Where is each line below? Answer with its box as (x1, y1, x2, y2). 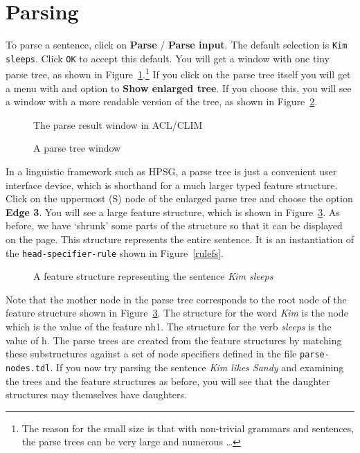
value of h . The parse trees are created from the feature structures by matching (6, 332, 342, 347)
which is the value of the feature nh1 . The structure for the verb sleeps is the (6, 319, 332, 334)
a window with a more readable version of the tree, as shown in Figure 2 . (6, 94, 318, 109)
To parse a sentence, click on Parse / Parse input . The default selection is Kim (6, 37, 348, 52)
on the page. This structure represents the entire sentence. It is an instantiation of (6, 232, 354, 247)
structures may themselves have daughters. (6, 387, 187, 402)
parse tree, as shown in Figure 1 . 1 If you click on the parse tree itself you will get (6, 65, 351, 82)
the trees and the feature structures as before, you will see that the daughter (6, 373, 330, 388)
